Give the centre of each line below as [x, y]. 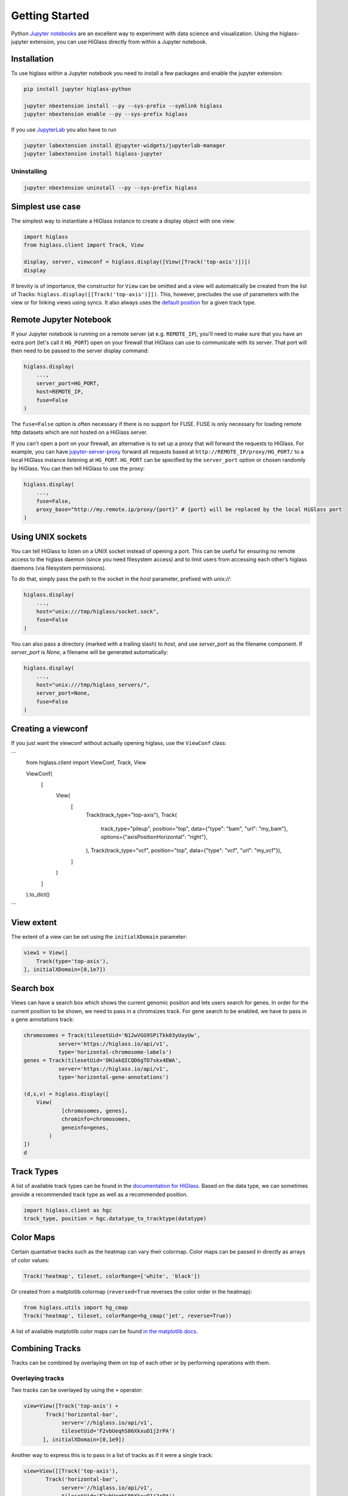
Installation [32, 59]
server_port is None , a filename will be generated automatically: [90, 652]
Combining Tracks [46, 1348]
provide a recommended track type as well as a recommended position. [100, 1194]
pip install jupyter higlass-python [77, 89]
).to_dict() [38, 894]
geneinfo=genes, [85, 1127]
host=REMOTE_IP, [60, 392]
